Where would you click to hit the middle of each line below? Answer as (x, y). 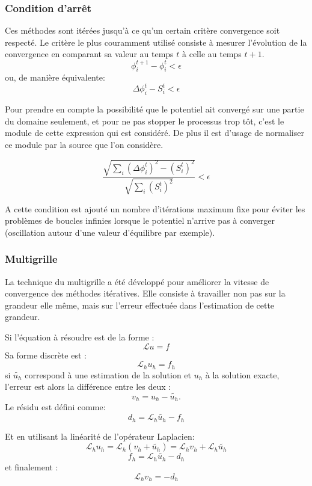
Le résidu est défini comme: (55, 407)
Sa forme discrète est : (46, 355)
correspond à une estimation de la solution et (108, 374)
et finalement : (32, 466)
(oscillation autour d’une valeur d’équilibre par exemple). (110, 232)
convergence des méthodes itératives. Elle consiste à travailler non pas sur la (145, 293)
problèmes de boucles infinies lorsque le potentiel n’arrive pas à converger (140, 220)
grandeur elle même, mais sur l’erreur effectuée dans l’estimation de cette (140, 305)
